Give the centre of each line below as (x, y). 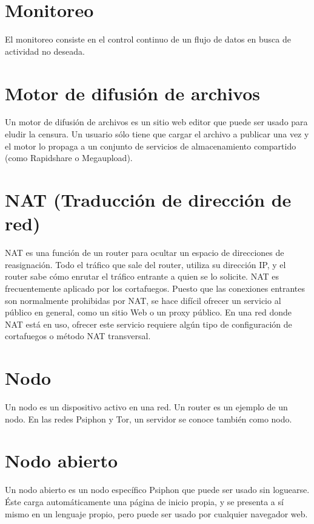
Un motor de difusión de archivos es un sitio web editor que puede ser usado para (156, 122)
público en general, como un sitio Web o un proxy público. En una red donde (148, 312)
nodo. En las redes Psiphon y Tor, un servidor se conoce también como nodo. (149, 419)
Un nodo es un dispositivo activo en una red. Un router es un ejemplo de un (146, 407)
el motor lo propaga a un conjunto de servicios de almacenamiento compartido (151, 146)
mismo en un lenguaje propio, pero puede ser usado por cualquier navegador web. (156, 513)
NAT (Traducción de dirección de (148, 199)
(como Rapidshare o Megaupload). (69, 158)
